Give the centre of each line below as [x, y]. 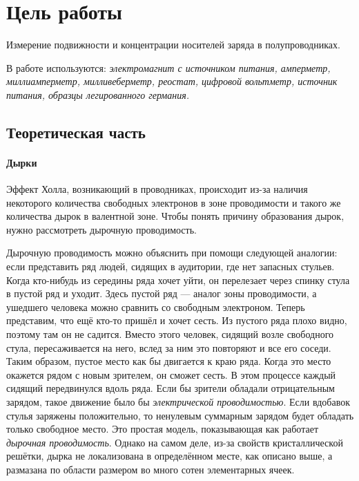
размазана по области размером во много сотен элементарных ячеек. [151, 469]
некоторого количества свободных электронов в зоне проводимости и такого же [174, 202]
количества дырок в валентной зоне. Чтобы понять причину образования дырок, [175, 216]
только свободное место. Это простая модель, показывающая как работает [163, 429]
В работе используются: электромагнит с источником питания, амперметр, [168, 67]
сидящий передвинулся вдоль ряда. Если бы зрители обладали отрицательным [171, 388]
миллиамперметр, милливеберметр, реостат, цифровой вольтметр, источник [172, 81]
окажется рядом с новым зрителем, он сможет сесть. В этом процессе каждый [171, 374]
